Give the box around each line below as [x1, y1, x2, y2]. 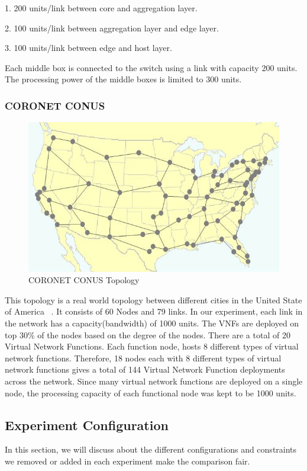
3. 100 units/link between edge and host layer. [5, 41, 172, 54]
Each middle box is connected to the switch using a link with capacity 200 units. [5, 61, 298, 73]
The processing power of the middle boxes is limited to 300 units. [5, 73, 242, 85]
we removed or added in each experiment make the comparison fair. [5, 455, 250, 467]
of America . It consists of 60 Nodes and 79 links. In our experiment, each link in [5, 305, 303, 318]
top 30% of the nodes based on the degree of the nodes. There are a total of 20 [5, 328, 290, 341]
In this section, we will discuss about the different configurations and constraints [5, 443, 297, 456]
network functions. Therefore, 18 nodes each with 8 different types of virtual [5, 351, 282, 364]
